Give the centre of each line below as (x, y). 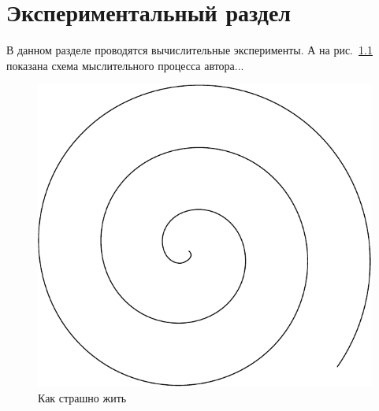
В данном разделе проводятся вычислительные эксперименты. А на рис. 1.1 (189, 50)
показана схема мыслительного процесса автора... (125, 65)
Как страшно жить (82, 397)
